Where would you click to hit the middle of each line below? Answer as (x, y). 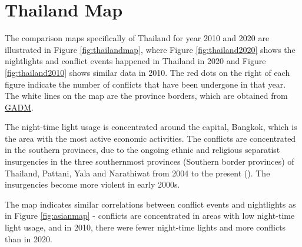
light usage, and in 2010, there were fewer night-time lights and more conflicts (145, 227)
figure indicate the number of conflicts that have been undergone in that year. (145, 84)
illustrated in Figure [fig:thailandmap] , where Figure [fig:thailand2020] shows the (150, 49)
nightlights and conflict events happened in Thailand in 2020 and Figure (135, 61)
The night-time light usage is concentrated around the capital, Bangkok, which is (151, 127)
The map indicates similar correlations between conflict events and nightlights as (150, 204)
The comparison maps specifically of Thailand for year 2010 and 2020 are (137, 38)
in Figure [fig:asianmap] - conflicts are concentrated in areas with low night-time (150, 216)
